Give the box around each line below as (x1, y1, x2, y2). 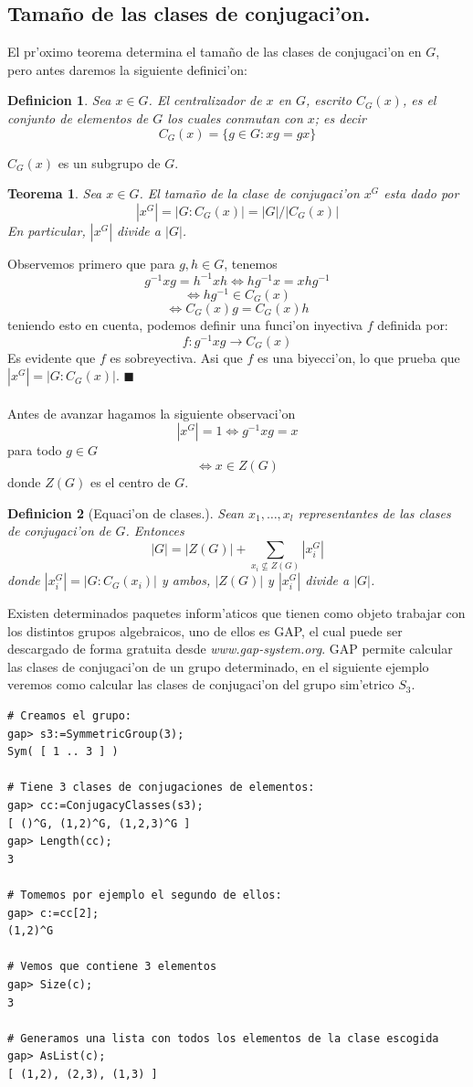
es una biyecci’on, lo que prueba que (258, 347, 460, 367)
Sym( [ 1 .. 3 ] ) (7, 745, 119, 759)
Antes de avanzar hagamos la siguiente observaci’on (7, 403, 296, 422)
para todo (7, 441, 62, 460)
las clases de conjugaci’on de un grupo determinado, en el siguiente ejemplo (7, 656, 429, 676)
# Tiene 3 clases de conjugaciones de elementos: (7, 781, 315, 794)
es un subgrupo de (58, 153, 161, 172)
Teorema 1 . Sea (7, 184, 102, 203)
